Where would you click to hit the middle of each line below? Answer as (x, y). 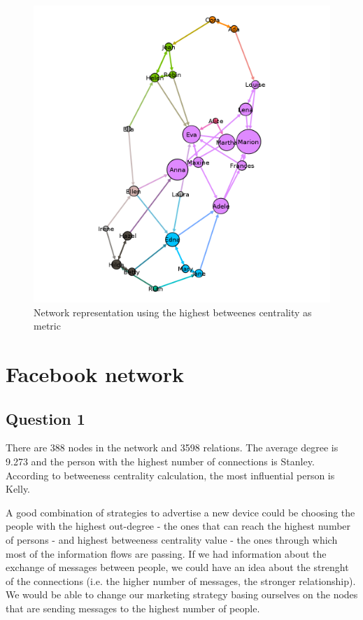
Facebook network (95, 373)
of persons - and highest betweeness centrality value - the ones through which (172, 539)
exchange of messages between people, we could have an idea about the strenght (177, 567)
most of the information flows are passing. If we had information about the (166, 553)
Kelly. (18, 489)
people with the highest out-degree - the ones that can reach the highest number (178, 526)
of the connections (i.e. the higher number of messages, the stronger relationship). (181, 580)
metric (47, 326)
